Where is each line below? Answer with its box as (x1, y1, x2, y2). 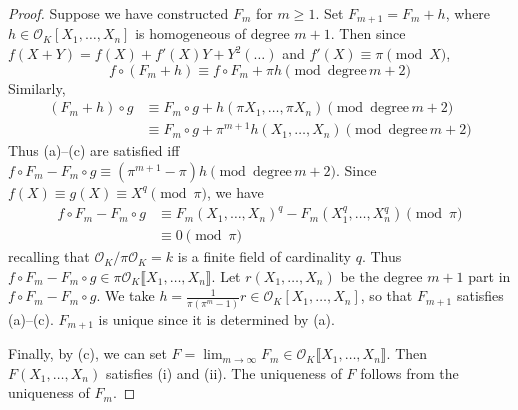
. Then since (330, 23, 406, 44)
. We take (96, 285, 155, 306)
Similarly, (8, 77, 66, 98)
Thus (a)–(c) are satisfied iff (8, 140, 180, 161)
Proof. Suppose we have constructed (8, 3, 229, 23)
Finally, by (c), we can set (8, 343, 167, 364)
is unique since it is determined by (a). (98, 308, 335, 329)
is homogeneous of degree (135, 23, 290, 44)
